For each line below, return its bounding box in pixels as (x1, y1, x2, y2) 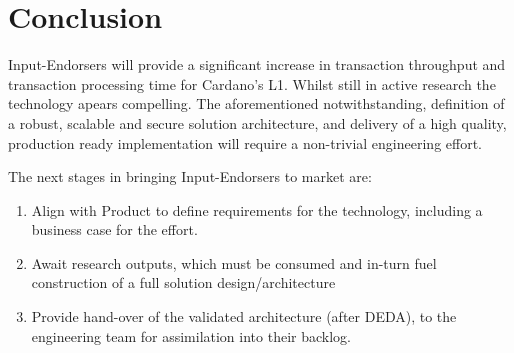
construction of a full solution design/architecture (31, 272, 336, 293)
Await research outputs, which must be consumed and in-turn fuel (31, 252, 437, 273)
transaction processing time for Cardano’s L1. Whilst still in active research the (8, 73, 496, 94)
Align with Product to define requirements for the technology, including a (31, 199, 483, 220)
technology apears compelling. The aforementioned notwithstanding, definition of (8, 93, 505, 114)
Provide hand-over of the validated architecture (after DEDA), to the (31, 306, 457, 327)
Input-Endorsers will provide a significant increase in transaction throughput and (8, 54, 506, 75)
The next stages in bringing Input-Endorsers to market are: (8, 166, 372, 187)
